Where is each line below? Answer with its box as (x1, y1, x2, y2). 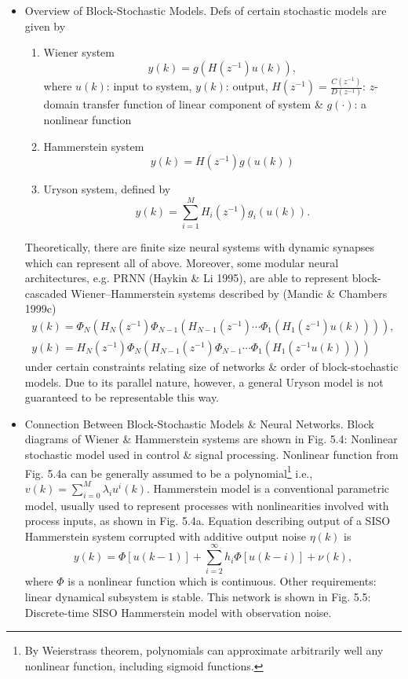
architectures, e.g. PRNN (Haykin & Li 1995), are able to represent (24, 270, 349, 286)
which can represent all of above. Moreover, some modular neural (24, 254, 339, 270)
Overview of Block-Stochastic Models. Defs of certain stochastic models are (24, 2, 387, 18)
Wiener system (43, 44, 115, 61)
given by (24, 17, 66, 34)
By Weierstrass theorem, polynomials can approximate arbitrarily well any (24, 642, 384, 659)
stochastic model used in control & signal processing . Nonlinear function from (24, 446, 399, 462)
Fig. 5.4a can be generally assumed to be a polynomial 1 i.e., (24, 462, 313, 481)
